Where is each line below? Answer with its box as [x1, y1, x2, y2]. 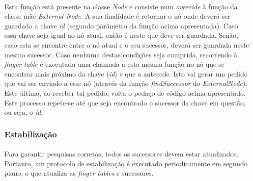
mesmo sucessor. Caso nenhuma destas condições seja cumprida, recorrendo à [4, 49, 238, 59]
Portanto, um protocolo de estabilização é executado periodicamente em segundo [4, 158, 248, 168]
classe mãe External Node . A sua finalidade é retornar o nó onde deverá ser [4, 11, 230, 21]
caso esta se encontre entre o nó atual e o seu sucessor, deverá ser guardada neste [4, 39, 249, 50]
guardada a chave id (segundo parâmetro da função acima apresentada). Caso [4, 20, 238, 30]
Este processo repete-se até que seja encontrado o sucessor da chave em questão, [4, 97, 246, 107]
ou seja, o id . [4, 107, 43, 117]
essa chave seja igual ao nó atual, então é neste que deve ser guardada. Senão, [4, 30, 239, 40]
